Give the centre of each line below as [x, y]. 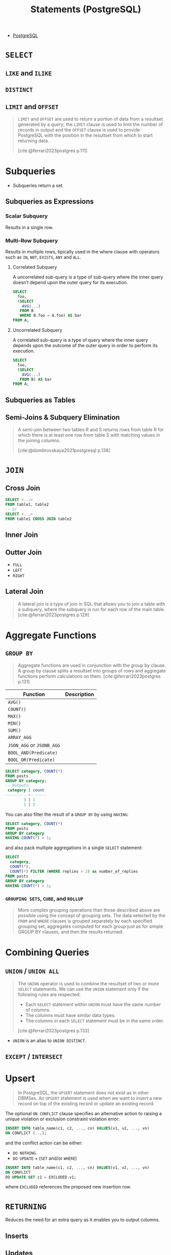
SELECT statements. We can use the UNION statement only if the [83, 989]
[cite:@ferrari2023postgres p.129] [53, 615]
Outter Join [24, 552]
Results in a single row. [29, 227]
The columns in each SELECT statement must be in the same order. [95, 1021]
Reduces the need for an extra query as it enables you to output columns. [82, 1220]
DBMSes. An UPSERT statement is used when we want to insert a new [90, 1098]
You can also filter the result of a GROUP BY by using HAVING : [67, 814]
